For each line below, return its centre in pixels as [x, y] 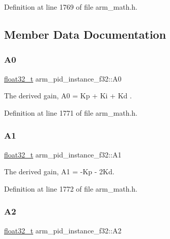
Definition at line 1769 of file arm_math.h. [71, 7]
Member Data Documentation [85, 34]
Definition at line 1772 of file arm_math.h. [71, 188]
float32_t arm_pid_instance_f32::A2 [63, 230]
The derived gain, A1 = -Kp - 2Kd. [59, 171]
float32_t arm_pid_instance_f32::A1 [63, 154]
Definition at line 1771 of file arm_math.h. [71, 112]
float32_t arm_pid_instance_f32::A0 [63, 78]
